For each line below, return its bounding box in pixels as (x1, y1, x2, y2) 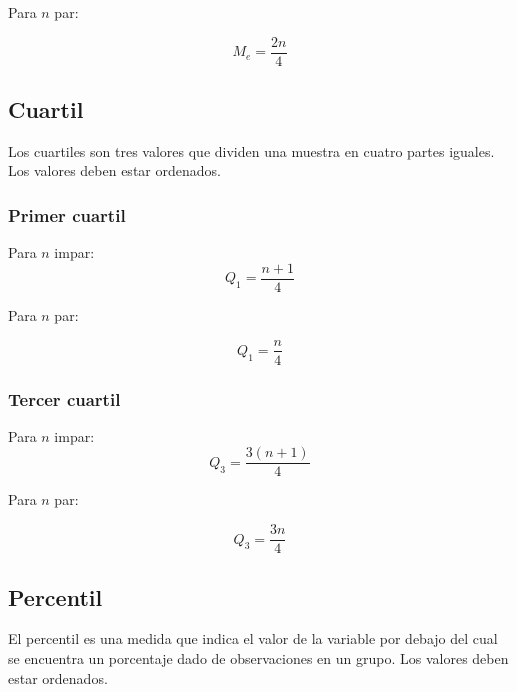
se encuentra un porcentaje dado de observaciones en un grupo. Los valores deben (8, 647, 509, 668)
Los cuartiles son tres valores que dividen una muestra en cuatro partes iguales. (8, 140, 495, 161)
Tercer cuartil (8, 386, 121, 411)
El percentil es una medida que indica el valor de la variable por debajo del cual (8, 628, 498, 649)
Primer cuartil (8, 202, 126, 227)
